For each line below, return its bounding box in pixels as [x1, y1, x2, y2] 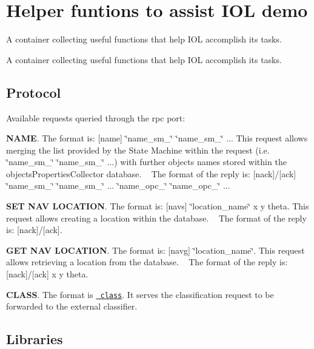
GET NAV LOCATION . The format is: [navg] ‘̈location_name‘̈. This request [6, 243, 305, 256]
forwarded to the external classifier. [6, 300, 138, 313]
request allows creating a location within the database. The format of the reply [6, 211, 307, 224]
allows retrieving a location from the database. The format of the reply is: [6, 256, 288, 268]
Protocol [6, 83, 61, 101]
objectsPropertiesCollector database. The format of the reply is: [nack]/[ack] [6, 167, 296, 180]
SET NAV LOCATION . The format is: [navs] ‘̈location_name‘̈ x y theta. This [6, 200, 309, 212]
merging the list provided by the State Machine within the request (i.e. [6, 143, 270, 156]
